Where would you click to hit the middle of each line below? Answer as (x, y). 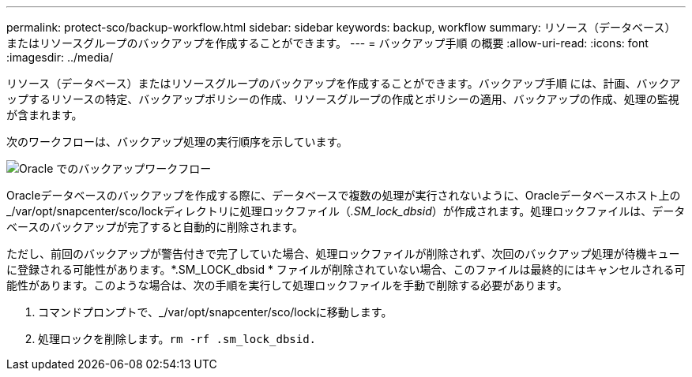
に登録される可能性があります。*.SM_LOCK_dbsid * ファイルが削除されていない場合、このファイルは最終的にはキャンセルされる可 (346, 269)
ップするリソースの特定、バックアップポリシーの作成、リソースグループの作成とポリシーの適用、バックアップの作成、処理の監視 (343, 99)
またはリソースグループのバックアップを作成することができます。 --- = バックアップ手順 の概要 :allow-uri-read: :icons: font (327, 43)
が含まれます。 (45, 115)
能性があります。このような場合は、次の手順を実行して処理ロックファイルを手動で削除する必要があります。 (287, 285)
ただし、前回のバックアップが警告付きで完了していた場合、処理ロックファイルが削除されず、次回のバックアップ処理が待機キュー (343, 254)
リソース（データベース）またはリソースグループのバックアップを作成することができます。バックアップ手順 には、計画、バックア (344, 83)
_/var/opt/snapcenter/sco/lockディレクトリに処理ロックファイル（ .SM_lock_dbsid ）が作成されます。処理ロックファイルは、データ (346, 211)
